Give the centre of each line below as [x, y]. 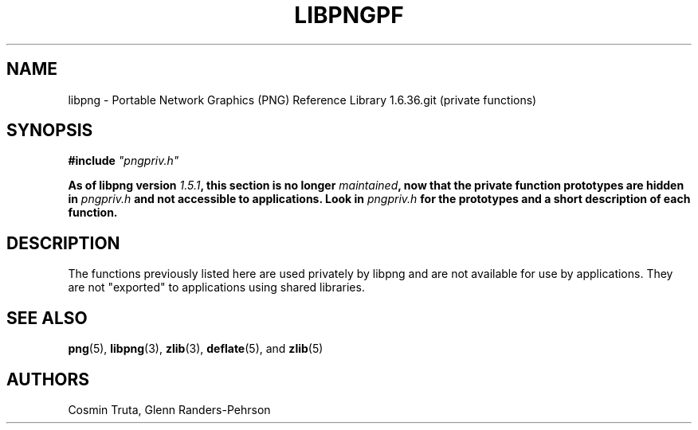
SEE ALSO [47, 318]
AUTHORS [48, 379]
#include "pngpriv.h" [124, 161]
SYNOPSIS [50, 131]
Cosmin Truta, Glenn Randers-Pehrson [169, 409]
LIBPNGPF [349, 15]
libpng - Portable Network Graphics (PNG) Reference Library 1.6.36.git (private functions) [302, 100]
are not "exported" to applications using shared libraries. [216, 287]
